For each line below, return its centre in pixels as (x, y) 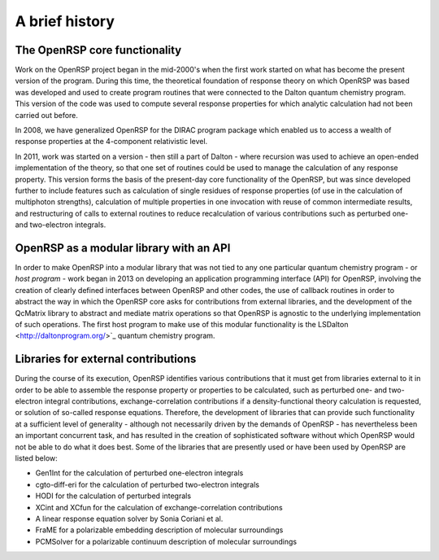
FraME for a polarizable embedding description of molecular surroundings (159, 530)
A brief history (65, 21)
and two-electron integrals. (61, 225)
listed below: (37, 458)
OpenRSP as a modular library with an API (123, 248)
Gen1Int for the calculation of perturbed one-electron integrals (139, 473)
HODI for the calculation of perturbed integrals (113, 496)
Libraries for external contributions (106, 359)
